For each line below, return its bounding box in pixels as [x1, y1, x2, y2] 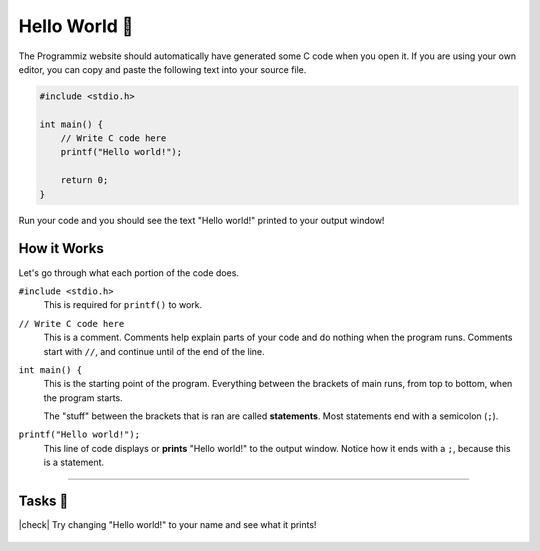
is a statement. [43, 456, 105, 469]
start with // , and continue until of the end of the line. [43, 345, 265, 357]
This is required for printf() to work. [43, 299, 203, 311]
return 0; [60, 175, 109, 186]
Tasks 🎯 [18, 493, 69, 510]
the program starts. [43, 391, 124, 404]
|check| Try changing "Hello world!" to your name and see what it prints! [18, 519, 317, 531]
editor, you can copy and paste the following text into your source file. [18, 63, 307, 75]
